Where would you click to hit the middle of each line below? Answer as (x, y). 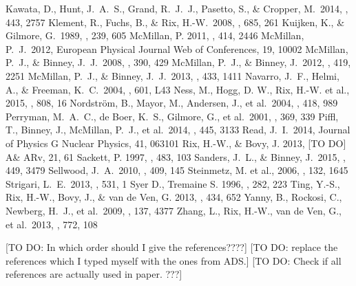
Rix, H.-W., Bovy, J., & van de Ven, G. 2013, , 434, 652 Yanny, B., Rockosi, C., (174, 197)
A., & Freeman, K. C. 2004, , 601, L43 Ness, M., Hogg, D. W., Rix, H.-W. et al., (178, 89)
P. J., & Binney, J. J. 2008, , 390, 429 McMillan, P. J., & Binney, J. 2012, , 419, (178, 62)
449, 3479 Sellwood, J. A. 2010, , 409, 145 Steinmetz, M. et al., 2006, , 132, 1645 (177, 170)
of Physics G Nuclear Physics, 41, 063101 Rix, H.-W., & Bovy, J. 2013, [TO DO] (176, 143)
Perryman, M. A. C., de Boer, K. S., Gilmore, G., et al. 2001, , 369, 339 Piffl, (172, 116)
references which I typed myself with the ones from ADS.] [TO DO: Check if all (174, 260)
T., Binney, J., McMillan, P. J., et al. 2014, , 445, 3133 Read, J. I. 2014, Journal (178, 130)
